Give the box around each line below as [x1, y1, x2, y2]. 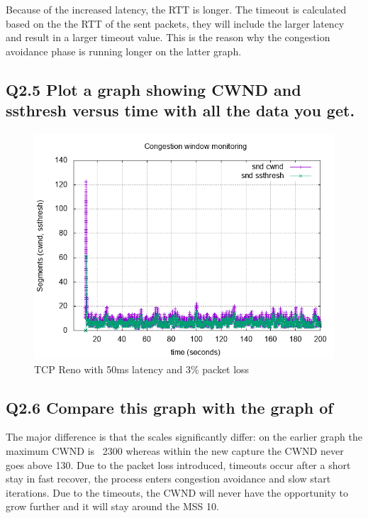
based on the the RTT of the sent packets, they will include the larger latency [6, 16, 345, 31]
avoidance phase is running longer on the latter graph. [6, 43, 242, 58]
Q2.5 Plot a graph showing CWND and [6, 78, 301, 100]
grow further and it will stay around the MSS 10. [6, 499, 219, 514]
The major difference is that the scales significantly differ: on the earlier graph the [6, 429, 362, 444]
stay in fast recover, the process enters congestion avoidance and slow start [6, 471, 331, 486]
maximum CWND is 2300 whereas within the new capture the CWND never [6, 443, 344, 458]
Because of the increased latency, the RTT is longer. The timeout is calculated [6, 2, 347, 16]
